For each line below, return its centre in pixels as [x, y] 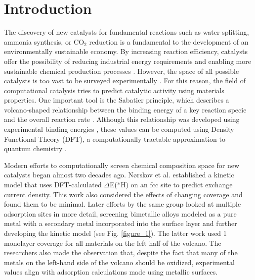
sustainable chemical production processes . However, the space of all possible [122, 71]
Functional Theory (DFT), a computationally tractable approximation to [115, 139]
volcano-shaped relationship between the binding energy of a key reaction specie [125, 109]
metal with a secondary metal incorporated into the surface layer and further [121, 223]
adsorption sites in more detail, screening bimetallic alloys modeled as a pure [120, 213]
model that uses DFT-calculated [53, 185]
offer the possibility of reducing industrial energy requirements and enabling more [127, 61]
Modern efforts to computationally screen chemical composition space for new [122, 165]
